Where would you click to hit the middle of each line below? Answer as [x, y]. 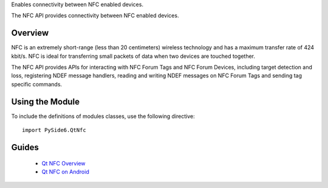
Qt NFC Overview [63, 163]
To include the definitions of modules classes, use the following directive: [103, 116]
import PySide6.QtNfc [54, 130]
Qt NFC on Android [65, 172]
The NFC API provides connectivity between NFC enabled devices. [95, 16]
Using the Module [46, 101]
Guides [25, 147]
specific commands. [37, 84]
